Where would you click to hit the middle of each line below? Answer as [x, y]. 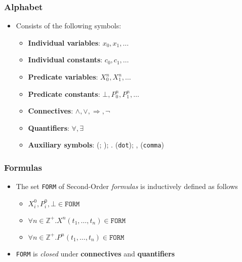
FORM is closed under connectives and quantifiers [95, 253]
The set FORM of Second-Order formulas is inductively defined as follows [127, 186]
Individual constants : [65, 60]
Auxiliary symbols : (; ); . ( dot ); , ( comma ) [96, 145]
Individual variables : [64, 42]
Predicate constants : [64, 93]
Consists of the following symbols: [69, 26]
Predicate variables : [63, 77]
